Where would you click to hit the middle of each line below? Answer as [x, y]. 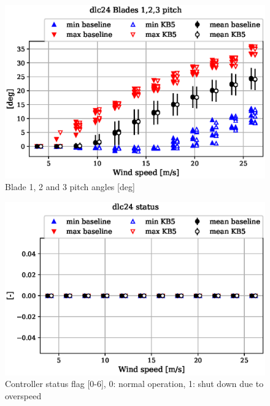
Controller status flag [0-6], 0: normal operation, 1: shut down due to [134, 384]
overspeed [23, 395]
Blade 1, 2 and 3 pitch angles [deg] [70, 187]
